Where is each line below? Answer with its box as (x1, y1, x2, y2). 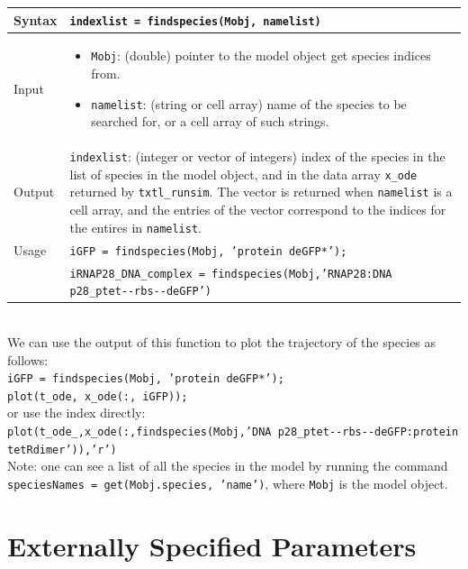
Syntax (13, 10, 58, 29)
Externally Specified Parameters (7, 527, 417, 564)
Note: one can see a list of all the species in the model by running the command (7, 456, 448, 475)
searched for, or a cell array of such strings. (91, 112, 329, 131)
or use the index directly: (7, 403, 146, 422)
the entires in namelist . (69, 217, 202, 236)
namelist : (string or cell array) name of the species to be (91, 94, 407, 113)
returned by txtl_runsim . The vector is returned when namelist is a (69, 182, 453, 201)
